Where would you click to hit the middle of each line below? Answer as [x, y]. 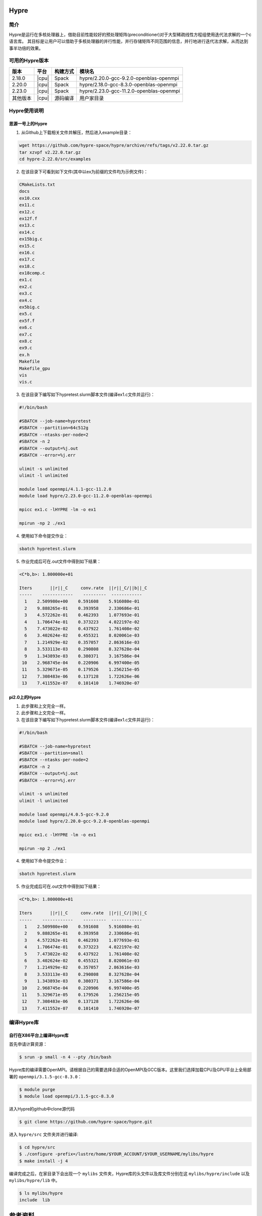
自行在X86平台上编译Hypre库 [39, 1035]
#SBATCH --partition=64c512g [54, 428]
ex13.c [27, 225]
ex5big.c [30, 307]
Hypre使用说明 [26, 111]
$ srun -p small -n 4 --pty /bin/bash [65, 1057]
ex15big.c [31, 239]
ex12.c [27, 212]
